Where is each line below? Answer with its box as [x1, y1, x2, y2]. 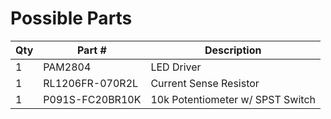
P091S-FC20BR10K [43, 92, 142, 106]
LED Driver [150, 60, 202, 74]
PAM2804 [43, 60, 92, 74]
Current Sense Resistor [150, 76, 260, 90]
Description [204, 43, 262, 57]
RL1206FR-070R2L [43, 76, 139, 90]
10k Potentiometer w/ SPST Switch [150, 92, 316, 106]
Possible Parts [10, 7, 133, 30]
